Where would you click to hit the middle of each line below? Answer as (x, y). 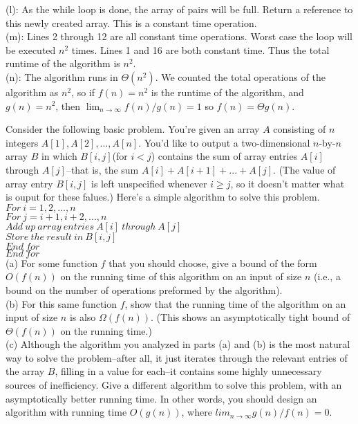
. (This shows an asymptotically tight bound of (251, 317)
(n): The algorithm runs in (62, 76)
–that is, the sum (102, 169)
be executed (31, 49)
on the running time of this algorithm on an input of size (181, 276)
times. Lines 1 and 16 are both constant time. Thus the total (200, 49)
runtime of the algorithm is (63, 63)
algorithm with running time (66, 412)
